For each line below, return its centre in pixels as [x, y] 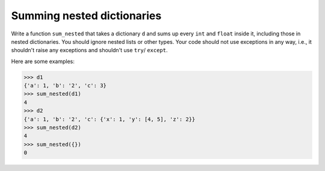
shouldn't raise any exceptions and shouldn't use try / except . [89, 50]
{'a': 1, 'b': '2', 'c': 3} [65, 86]
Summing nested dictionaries [86, 16]
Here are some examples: [43, 61]
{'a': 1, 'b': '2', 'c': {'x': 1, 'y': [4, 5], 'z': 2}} [110, 119]
